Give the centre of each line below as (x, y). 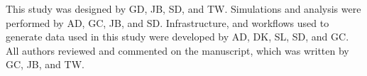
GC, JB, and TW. (45, 64)
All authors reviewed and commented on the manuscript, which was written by (177, 50)
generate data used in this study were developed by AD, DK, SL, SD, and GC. (177, 37)
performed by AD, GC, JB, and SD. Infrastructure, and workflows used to (168, 22)
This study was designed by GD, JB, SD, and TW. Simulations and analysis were (183, 9)
